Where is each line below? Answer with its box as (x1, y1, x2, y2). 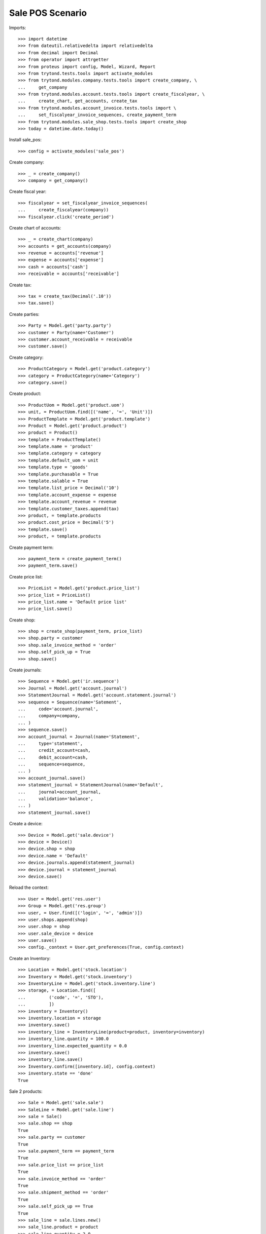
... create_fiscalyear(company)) (18, 207, 109, 213)
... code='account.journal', (18, 706, 99, 712)
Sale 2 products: (9, 1088, 43, 1094)
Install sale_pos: (9, 137, 42, 143)
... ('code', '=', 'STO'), (18, 995, 104, 1000)
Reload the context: (9, 885, 49, 890)
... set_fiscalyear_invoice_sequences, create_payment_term (18, 112, 177, 118)
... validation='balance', (18, 796, 94, 802)
